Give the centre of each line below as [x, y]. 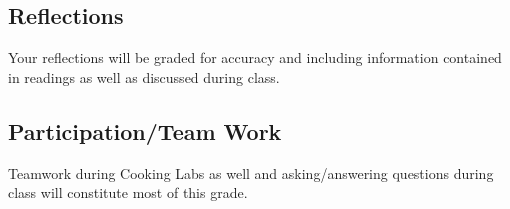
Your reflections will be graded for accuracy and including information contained [255, 57]
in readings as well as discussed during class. [144, 76]
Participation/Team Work [145, 130]
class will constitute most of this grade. [128, 192]
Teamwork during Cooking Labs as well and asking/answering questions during [251, 172]
